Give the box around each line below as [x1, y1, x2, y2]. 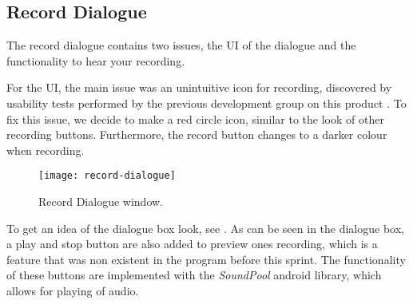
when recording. [6, 141, 85, 158]
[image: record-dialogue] [38, 170, 176, 182]
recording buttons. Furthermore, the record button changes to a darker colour [6, 126, 387, 143]
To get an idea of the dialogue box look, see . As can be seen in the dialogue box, [6, 219, 404, 236]
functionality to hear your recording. [6, 52, 185, 69]
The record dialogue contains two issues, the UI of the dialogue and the [6, 37, 356, 53]
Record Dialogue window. [38, 193, 163, 210]
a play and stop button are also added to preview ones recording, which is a [6, 235, 378, 252]
